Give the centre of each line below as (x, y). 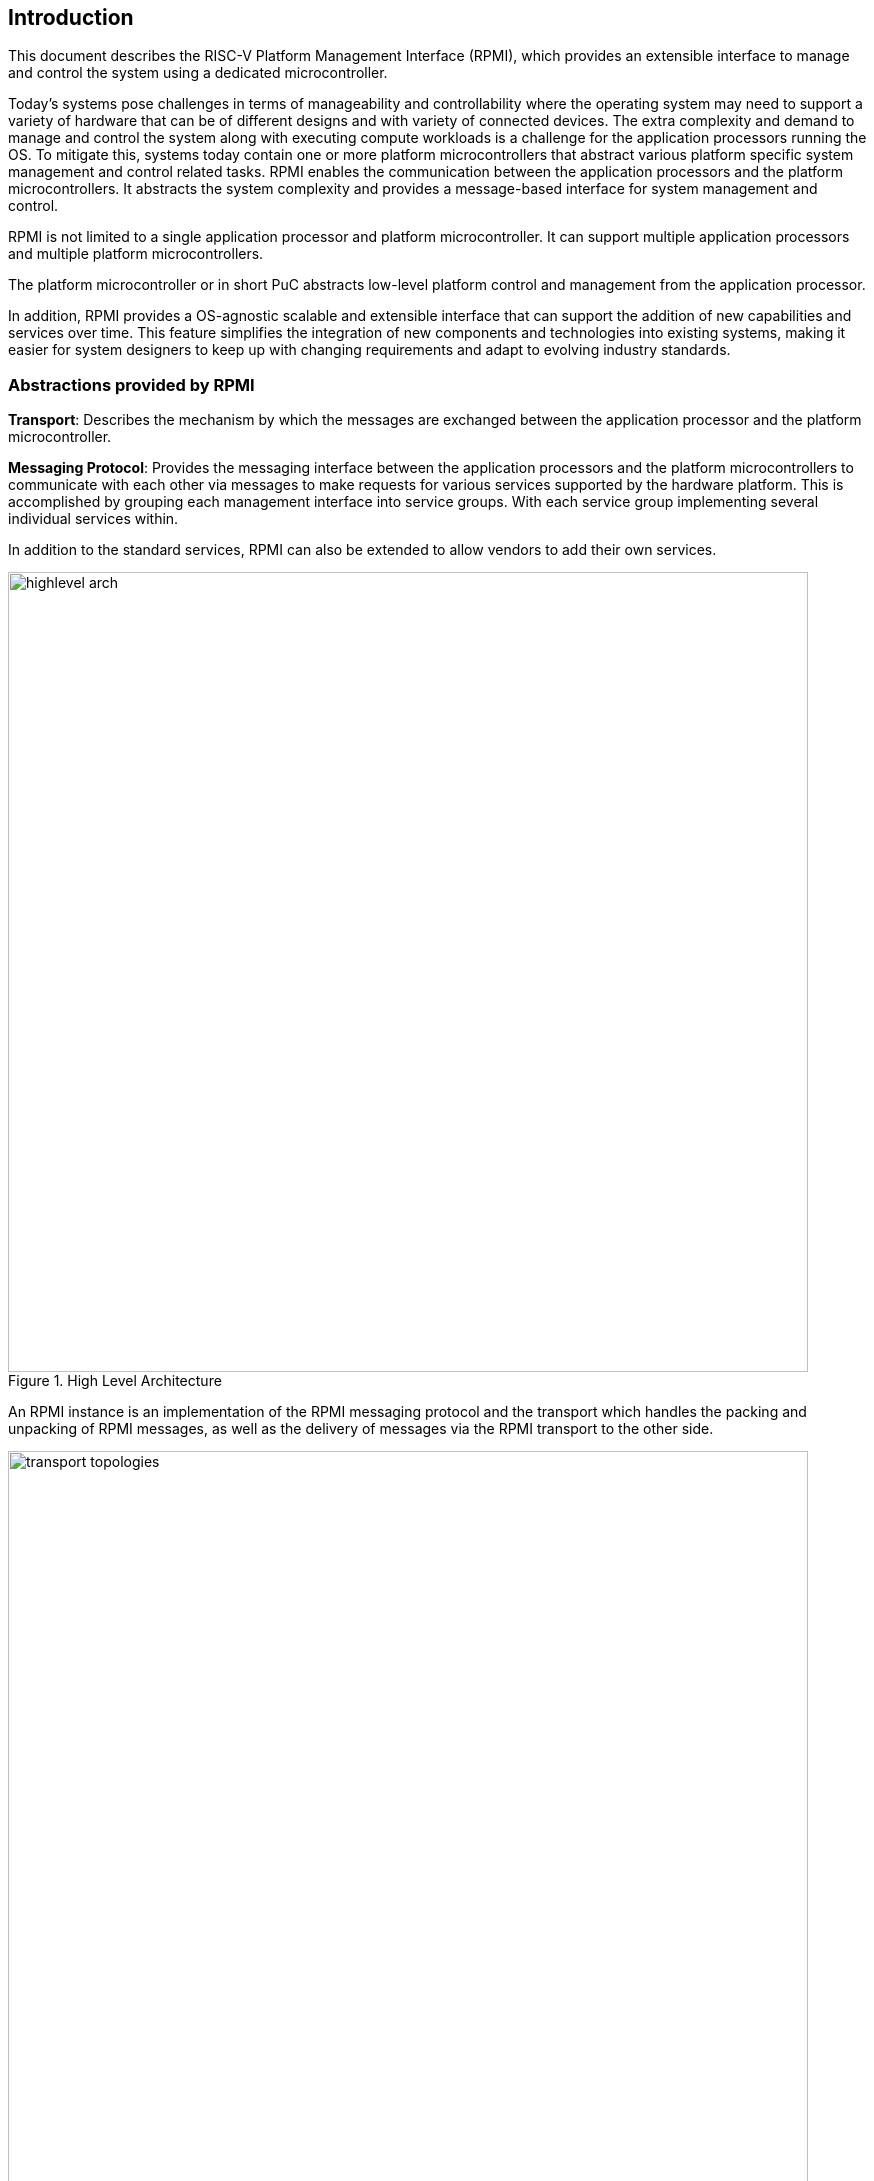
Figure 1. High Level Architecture (115, 1381)
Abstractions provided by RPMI (131, 384)
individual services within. (93, 519)
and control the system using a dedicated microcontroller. (198, 73)
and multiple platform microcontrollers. (136, 254)
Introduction (71, 17)
